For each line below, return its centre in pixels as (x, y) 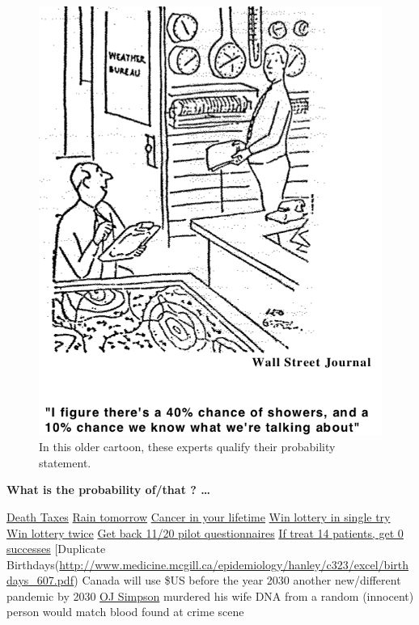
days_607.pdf (40, 580)
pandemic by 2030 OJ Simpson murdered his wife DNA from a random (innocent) (210, 595)
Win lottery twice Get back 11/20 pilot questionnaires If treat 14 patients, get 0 (205, 532)
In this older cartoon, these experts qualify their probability (187, 447)
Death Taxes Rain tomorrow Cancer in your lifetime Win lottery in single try (199, 516)
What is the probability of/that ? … (108, 490)
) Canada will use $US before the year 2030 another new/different (237, 580)
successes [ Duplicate (56, 549)
